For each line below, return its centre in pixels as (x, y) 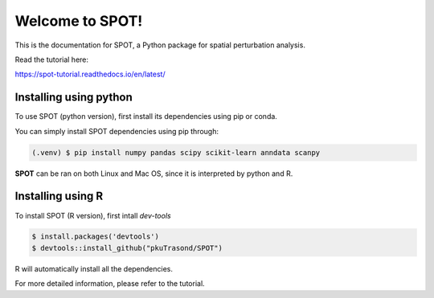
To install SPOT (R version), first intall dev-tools (93, 215)
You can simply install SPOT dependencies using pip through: (117, 131)
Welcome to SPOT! (79, 21)
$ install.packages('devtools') (96, 237)
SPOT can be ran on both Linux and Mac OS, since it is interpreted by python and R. (154, 173)
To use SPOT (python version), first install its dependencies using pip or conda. (146, 116)
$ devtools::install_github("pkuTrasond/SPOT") (127, 248)
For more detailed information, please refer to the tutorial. (110, 284)
